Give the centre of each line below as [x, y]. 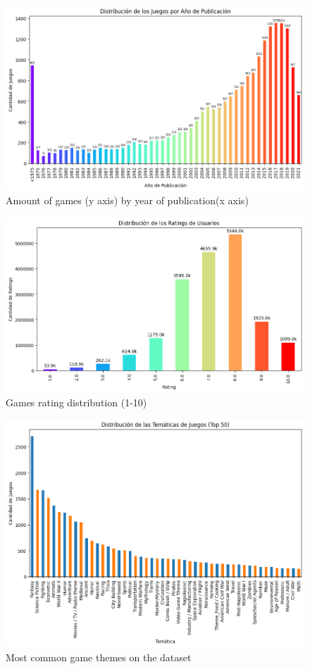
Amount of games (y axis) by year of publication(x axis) [127, 200]
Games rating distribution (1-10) [76, 402]
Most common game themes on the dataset [99, 657]
